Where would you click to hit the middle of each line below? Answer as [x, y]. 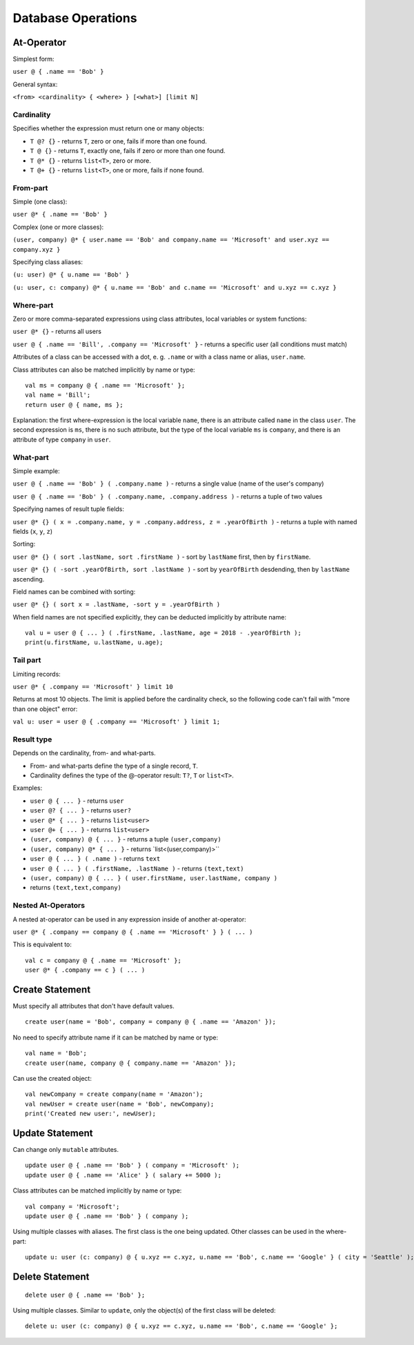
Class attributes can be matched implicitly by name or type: [97, 1190]
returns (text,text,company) [76, 888]
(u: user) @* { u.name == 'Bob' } [71, 275]
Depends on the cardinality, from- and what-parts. [84, 753]
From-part [30, 188]
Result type [32, 739]
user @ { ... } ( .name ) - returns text [95, 859]
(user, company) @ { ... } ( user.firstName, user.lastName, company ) [154, 878]
